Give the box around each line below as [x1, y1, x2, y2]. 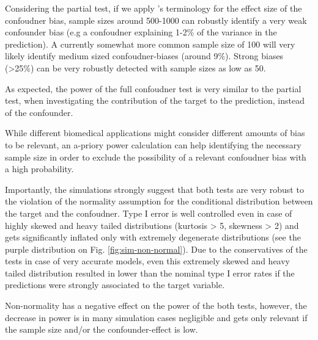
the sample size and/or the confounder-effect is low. [5, 323, 198, 336]
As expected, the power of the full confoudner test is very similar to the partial [5, 82, 301, 95]
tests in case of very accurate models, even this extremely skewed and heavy [5, 255, 290, 267]
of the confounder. [5, 106, 73, 118]
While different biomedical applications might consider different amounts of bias [5, 126, 305, 139]
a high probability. [5, 162, 74, 175]
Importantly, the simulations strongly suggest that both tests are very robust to [5, 183, 304, 195]
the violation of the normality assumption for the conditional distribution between [5, 195, 313, 208]
